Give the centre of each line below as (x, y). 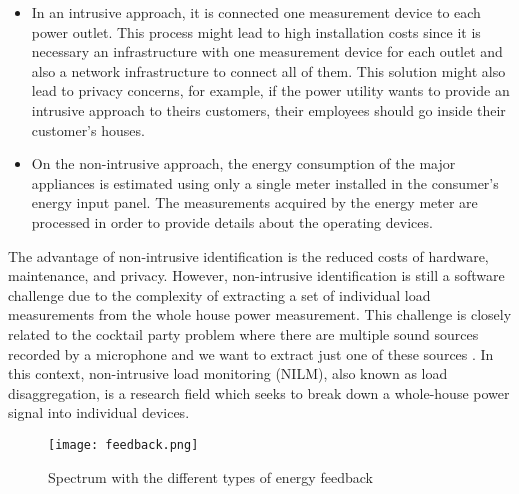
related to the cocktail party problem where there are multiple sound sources (243, 333)
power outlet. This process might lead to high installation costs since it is (256, 31)
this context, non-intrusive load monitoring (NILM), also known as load (228, 373)
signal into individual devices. (99, 412)
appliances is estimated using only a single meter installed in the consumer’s (265, 182)
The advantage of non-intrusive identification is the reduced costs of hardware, (248, 255)
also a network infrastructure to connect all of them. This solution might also (268, 70)
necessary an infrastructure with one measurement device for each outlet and (267, 51)
